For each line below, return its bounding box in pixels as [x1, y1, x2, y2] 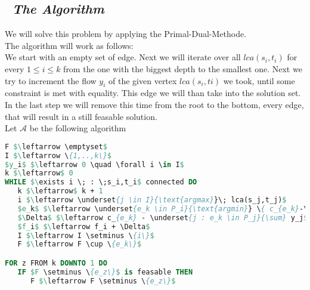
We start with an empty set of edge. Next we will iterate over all [5, 51, 241, 63]
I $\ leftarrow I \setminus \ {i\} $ [17, 231, 154, 240]
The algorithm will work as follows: [5, 39, 134, 51]
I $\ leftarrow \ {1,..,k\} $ [5, 151, 112, 160]
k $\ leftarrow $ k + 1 [17, 187, 103, 196]
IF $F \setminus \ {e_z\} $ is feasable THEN [17, 267, 193, 276]
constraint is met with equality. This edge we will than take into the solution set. [5, 87, 301, 99]
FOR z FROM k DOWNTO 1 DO [5, 258, 107, 267]
